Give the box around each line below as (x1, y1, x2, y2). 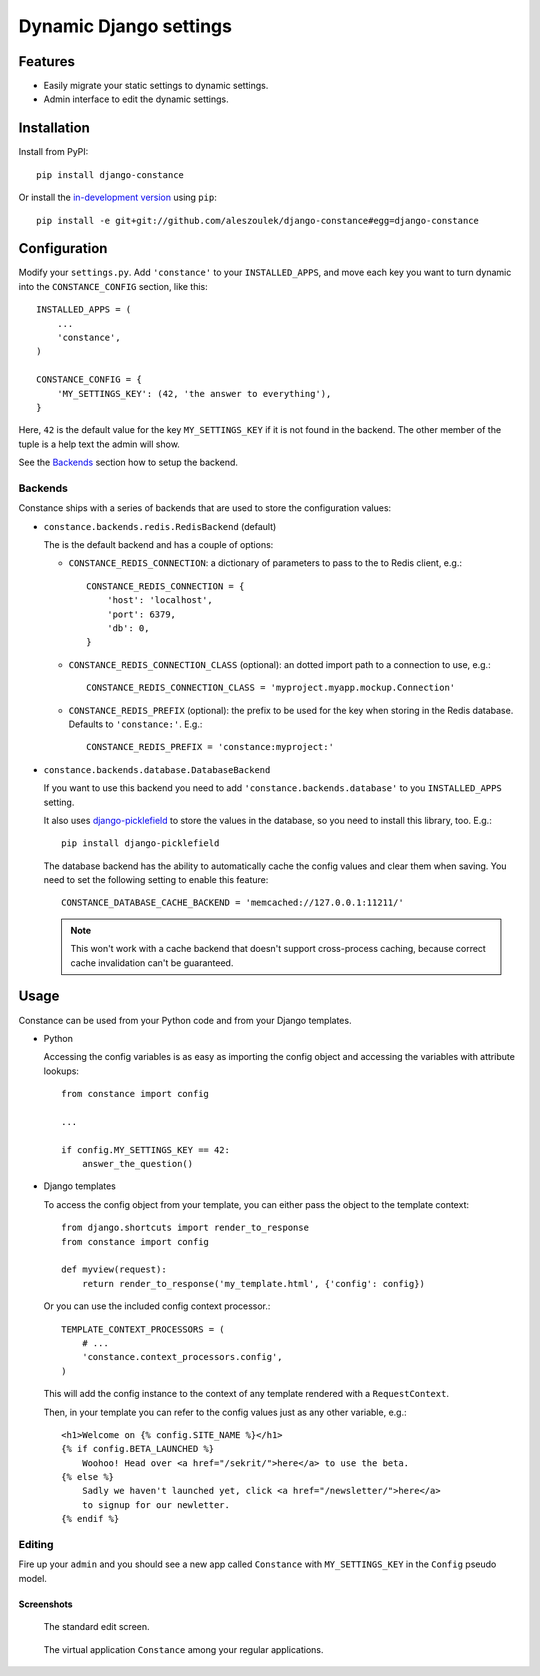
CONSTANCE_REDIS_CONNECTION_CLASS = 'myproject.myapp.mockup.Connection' (86, 682, 456, 694)
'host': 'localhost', (106, 595, 214, 606)
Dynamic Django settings (18, 15, 232, 37)
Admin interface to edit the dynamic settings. (43, 93, 229, 105)
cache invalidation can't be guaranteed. (70, 956, 234, 969)
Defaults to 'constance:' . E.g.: (68, 718, 203, 730)
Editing (18, 1538, 54, 1552)
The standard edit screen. (43, 1621, 150, 1633)
